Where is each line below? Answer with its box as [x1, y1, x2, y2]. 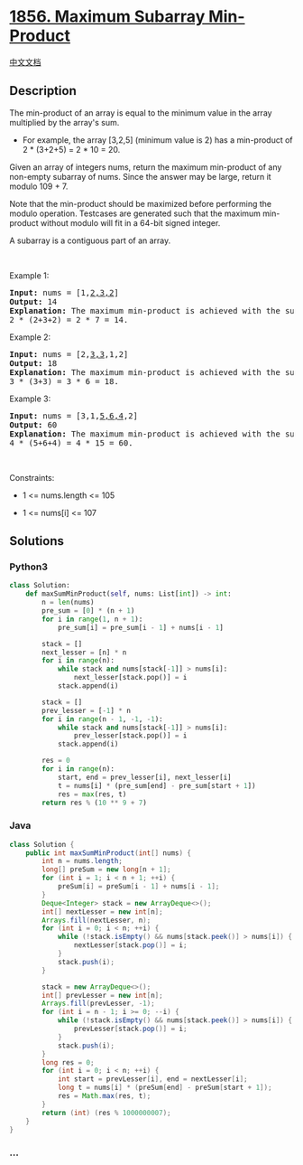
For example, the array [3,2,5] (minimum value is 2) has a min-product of [22, 134, 293, 146]
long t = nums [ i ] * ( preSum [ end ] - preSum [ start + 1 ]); [57, 1083, 272, 1093]
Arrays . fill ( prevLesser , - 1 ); [41, 999, 155, 1009]
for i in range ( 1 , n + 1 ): [41, 615, 143, 624]
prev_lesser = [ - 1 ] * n [41, 706, 131, 715]
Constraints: [9, 472, 55, 483]
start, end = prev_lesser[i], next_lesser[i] [57, 773, 232, 782]
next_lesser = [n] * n [41, 648, 127, 657]
